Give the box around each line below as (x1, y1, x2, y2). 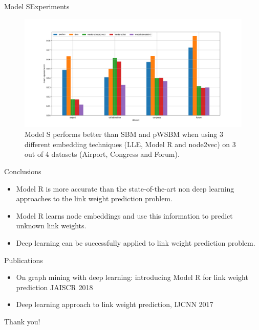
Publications (4, 254, 43, 265)
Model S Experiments (4, 1, 70, 11)
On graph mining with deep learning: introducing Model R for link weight (16, 272, 248, 282)
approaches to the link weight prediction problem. (16, 193, 172, 204)
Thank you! (4, 316, 40, 326)
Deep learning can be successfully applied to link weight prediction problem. (16, 237, 255, 248)
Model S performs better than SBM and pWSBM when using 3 (25, 129, 224, 139)
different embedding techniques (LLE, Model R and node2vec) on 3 (25, 138, 236, 149)
